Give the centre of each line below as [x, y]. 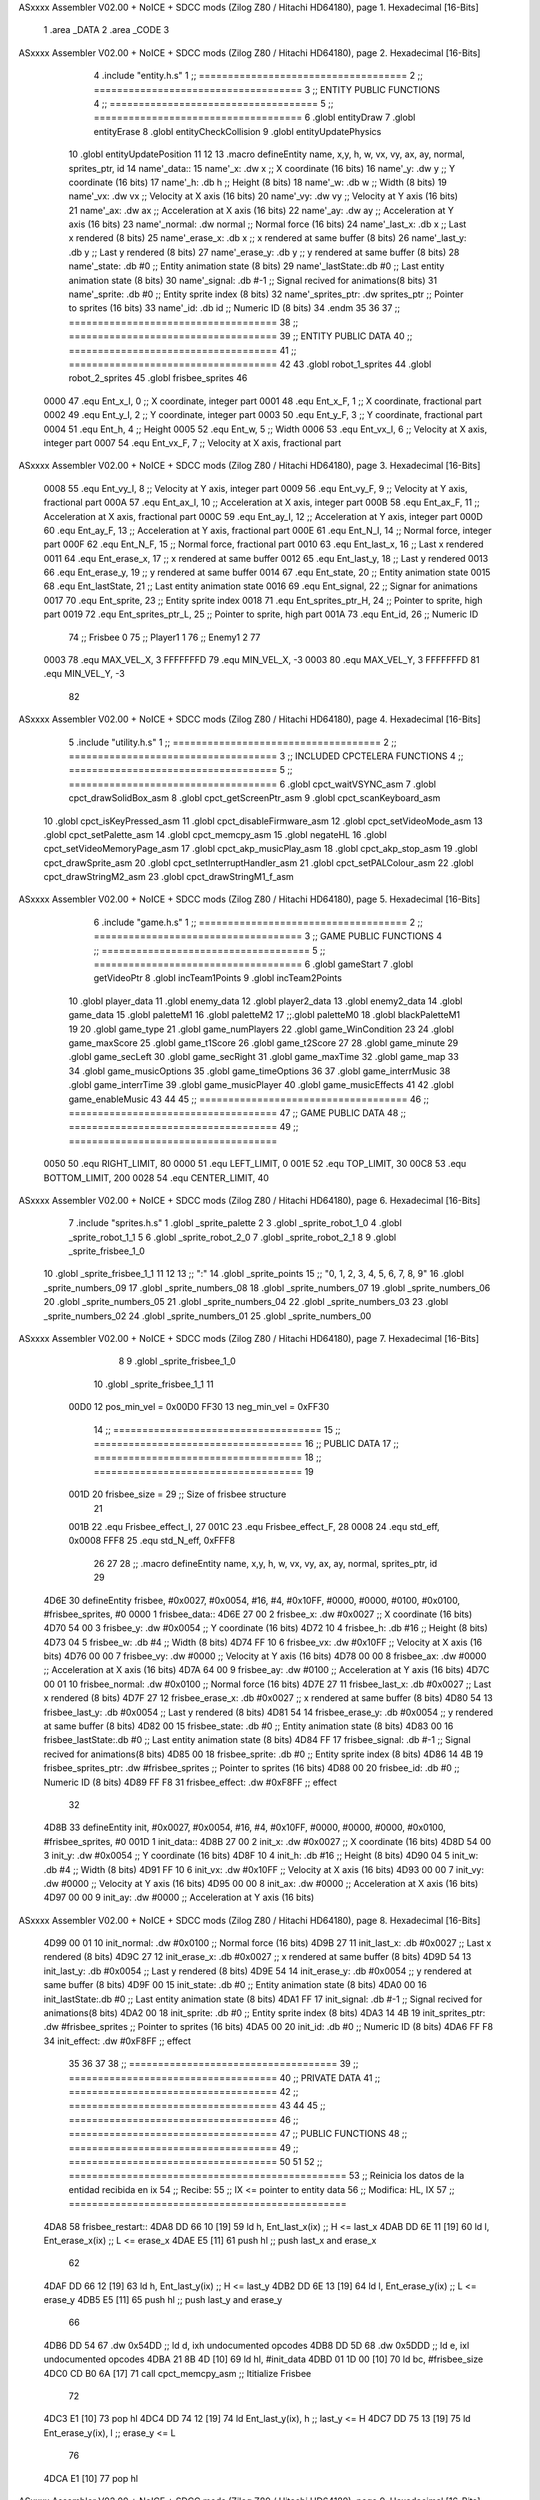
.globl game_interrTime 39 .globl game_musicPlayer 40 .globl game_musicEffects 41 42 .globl [261, 1085]
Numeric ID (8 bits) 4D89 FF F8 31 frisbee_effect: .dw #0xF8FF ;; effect [190, 1782]
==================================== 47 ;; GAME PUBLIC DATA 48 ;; [237, 1112]
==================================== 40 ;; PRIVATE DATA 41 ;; [224, 2077]
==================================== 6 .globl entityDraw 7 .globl [254, 117]
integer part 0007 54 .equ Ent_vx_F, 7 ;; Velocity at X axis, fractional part [192, 442]
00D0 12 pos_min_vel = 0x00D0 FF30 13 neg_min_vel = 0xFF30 [199, 1407]
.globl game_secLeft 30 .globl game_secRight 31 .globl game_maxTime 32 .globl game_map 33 [263, 1057]
